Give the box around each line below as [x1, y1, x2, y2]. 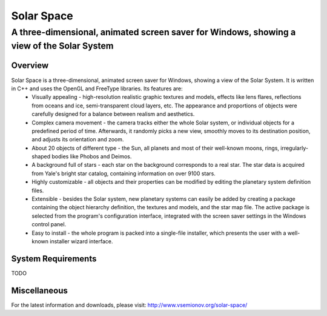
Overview [11, 61, 49, 71]
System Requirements [11, 254, 97, 264]
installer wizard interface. [49, 237, 113, 245]
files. [31, 187, 44, 194]
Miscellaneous [11, 285, 68, 295]
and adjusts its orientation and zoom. [31, 136, 124, 143]
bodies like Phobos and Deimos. [51, 153, 132, 160]
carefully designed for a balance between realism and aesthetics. [31, 110, 195, 118]
